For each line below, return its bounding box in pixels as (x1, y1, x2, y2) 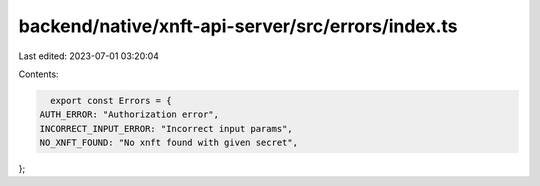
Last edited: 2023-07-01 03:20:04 (18, 50, 160, 62)
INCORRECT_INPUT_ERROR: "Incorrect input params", (39, 123, 294, 134)
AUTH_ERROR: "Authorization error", (39, 109, 220, 120)
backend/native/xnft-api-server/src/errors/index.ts (18, 15, 459, 37)
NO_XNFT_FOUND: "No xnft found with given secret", (39, 137, 299, 149)
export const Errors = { (50, 95, 172, 106)
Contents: (18, 68, 59, 80)
